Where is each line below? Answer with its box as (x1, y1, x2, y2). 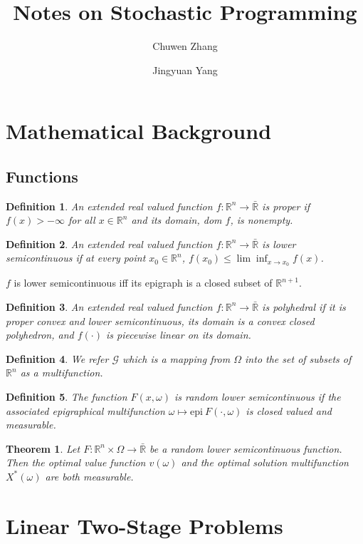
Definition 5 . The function (6, 389, 127, 404)
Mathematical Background (6, 116, 272, 145)
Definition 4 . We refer (6, 351, 109, 366)
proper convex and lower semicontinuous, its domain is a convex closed (6, 313, 315, 328)
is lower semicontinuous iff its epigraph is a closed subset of (14, 275, 273, 290)
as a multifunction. (20, 365, 103, 380)
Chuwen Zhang (152, 39, 218, 53)
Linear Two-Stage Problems (6, 510, 283, 540)
